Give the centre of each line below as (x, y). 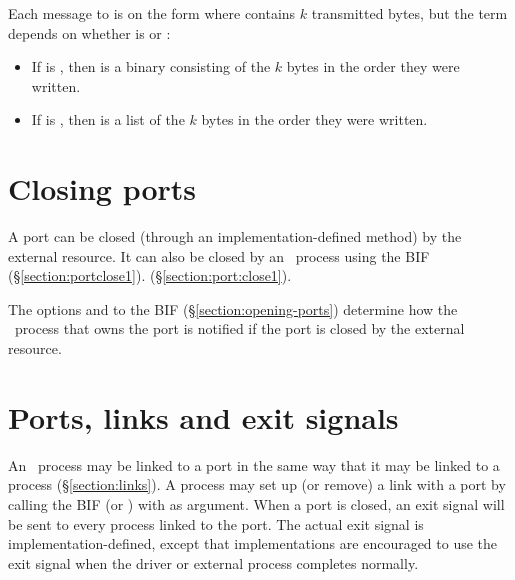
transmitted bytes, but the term (409, 13)
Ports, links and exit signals (203, 416)
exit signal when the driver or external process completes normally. (213, 562)
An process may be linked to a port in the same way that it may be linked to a (254, 464)
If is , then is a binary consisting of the (151, 66)
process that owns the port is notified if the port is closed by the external (239, 328)
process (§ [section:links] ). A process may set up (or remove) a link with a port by (257, 484)
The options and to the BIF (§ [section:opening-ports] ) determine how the (233, 308)
